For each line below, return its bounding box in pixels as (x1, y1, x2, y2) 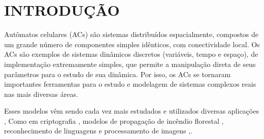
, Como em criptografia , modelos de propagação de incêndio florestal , (4, 115, 224, 126)
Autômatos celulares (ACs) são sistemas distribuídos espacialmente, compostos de (4, 29, 259, 40)
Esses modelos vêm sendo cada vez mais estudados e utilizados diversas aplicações (4, 106, 259, 116)
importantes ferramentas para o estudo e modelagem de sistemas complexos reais (4, 79, 256, 89)
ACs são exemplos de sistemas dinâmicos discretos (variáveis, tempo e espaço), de (4, 49, 258, 59)
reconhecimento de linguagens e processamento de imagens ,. (4, 125, 192, 136)
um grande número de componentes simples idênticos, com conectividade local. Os (4, 39, 260, 49)
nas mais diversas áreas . (4, 88, 78, 99)
